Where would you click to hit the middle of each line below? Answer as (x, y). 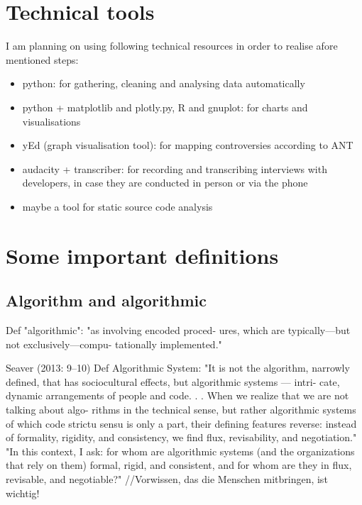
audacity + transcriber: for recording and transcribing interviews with (175, 168)
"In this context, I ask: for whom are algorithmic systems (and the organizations (180, 451)
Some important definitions (142, 255)
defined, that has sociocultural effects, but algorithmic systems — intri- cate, (173, 381)
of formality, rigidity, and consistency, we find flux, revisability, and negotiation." (181, 437)
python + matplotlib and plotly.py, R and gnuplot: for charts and (165, 107)
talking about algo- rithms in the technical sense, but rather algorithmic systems (181, 410)
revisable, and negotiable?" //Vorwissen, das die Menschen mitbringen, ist (167, 478)
